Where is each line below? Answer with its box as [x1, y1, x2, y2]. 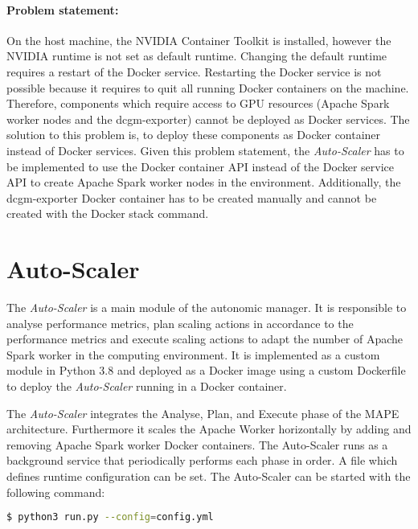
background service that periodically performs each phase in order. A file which [6, 452, 398, 469]
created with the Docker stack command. [6, 205, 209, 222]
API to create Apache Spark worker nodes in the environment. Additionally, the [6, 174, 401, 191]
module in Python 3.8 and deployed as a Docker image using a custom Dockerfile [6, 362, 406, 379]
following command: [6, 483, 105, 500]
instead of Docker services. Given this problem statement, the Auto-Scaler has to [6, 141, 404, 158]
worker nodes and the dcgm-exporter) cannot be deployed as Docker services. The [6, 110, 410, 127]
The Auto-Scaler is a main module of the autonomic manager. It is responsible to [6, 299, 407, 316]
